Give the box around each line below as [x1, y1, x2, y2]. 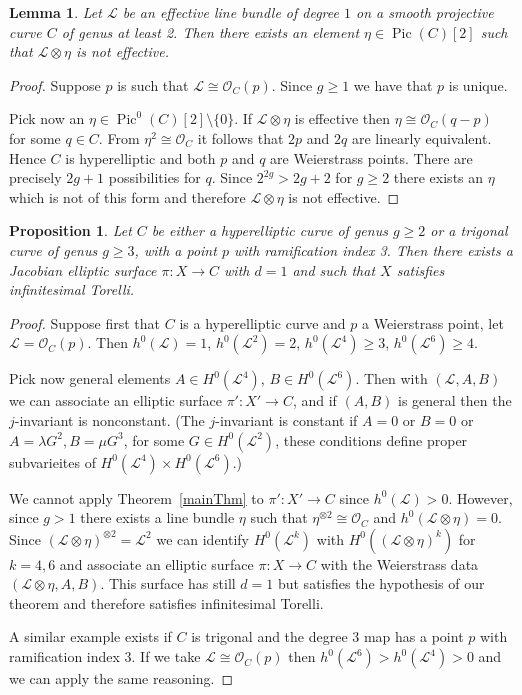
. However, [448, 487, 513, 508]
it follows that [197, 127, 284, 148]
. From [98, 127, 140, 148]
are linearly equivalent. [351, 127, 492, 148]
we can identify [156, 528, 249, 549]
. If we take [131, 646, 201, 667]
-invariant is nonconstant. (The [14, 409, 205, 430]
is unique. [448, 74, 508, 95]
